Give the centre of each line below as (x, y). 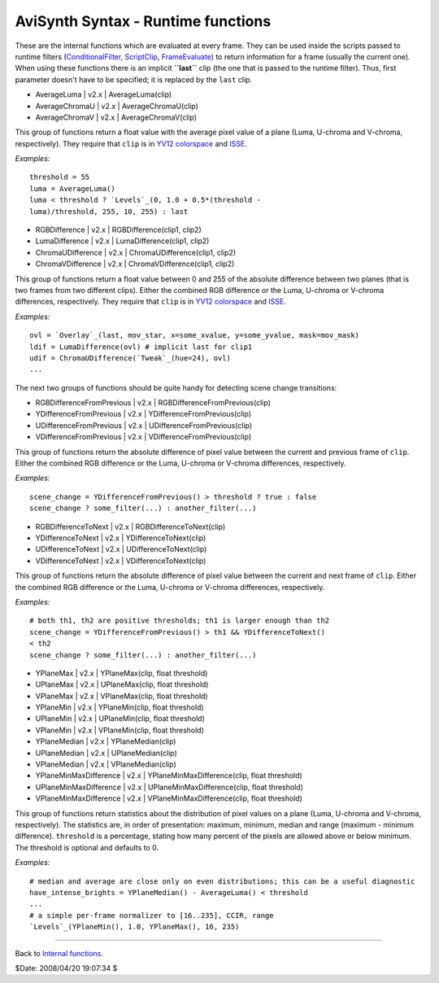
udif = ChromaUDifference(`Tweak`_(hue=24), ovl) (130, 358)
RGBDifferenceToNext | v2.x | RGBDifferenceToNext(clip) (130, 526)
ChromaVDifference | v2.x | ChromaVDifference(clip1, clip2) (135, 264)
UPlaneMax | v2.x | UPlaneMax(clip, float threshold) (122, 684)
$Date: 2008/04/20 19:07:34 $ (66, 968)
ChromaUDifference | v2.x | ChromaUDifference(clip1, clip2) (135, 252)
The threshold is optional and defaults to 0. (87, 847)
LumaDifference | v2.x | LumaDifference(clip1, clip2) (122, 241)
